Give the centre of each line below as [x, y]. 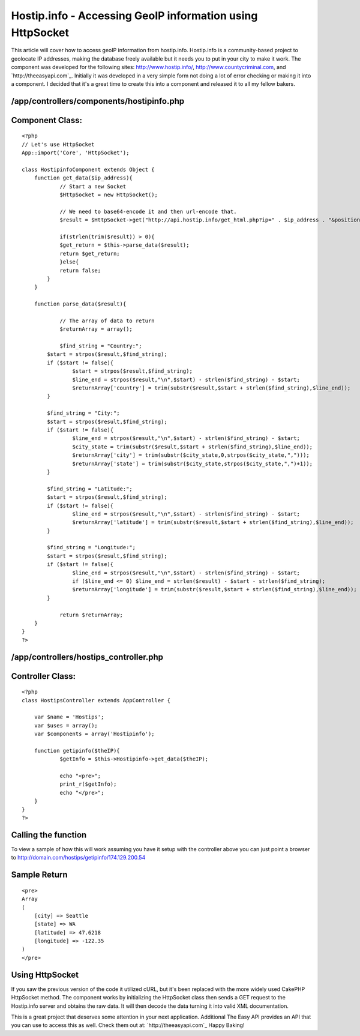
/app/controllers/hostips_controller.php [87, 657]
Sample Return [40, 875]
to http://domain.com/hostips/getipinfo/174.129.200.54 [78, 858]
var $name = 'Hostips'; [69, 717]
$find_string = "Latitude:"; [90, 489]
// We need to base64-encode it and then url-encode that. [148, 211]
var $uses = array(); [66, 725]
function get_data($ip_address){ [83, 178]
